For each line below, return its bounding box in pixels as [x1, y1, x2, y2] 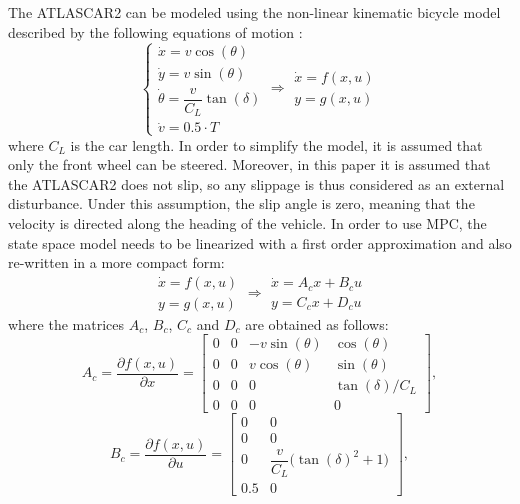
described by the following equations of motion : [8, 21, 303, 42]
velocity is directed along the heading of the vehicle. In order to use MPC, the [8, 212, 487, 233]
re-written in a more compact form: [8, 252, 225, 273]
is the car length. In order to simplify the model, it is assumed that [70, 134, 483, 155]
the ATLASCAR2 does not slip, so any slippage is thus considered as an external [8, 173, 505, 194]
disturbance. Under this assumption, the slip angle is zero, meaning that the [8, 193, 475, 214]
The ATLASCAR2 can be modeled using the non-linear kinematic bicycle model [8, 2, 501, 22]
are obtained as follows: [245, 313, 389, 334]
